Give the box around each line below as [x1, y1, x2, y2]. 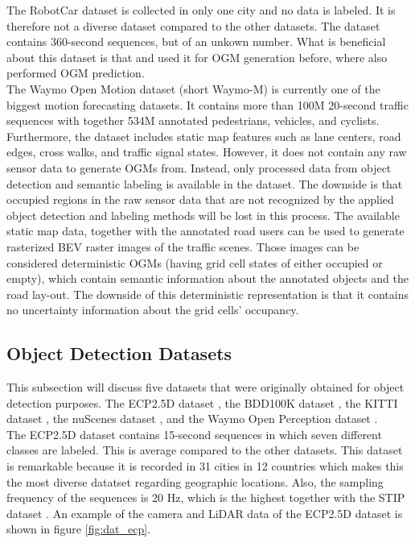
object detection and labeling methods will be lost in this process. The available [6, 206, 400, 223]
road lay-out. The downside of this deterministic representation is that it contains [6, 285, 409, 302]
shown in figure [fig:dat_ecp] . [6, 520, 151, 537]
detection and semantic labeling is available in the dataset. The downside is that [6, 175, 403, 192]
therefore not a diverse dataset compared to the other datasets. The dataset [6, 17, 380, 34]
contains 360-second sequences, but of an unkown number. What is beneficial [6, 33, 386, 50]
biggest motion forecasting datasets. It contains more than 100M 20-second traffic [6, 96, 409, 113]
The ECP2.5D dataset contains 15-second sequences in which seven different [6, 425, 382, 442]
